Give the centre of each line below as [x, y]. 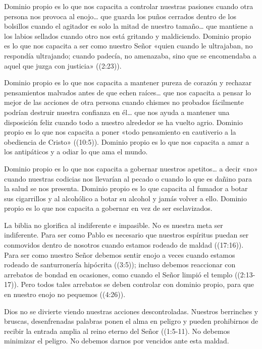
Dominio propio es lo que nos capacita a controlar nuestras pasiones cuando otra [129, 6]
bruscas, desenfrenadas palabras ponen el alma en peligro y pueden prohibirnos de [131, 321]
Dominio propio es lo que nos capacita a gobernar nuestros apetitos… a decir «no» [131, 168]
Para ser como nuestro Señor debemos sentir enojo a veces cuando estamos [120, 254]
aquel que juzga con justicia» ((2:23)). [63, 65]
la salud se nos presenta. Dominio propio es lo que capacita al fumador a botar [126, 188]
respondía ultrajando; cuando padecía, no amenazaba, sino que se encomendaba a [130, 55]
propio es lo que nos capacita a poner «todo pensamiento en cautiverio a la [120, 132]
